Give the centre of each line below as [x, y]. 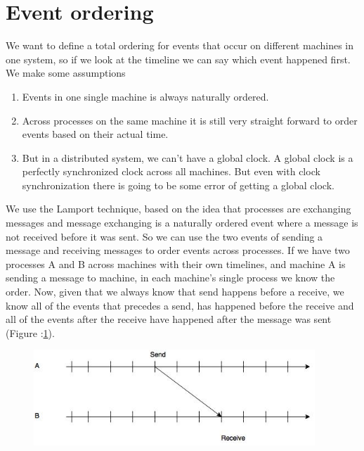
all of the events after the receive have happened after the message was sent [169, 319]
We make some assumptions [66, 73]
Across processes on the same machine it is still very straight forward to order [190, 120]
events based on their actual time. [95, 134]
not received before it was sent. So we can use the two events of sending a [164, 236]
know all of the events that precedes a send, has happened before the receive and [180, 305]
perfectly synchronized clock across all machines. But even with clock [171, 171]
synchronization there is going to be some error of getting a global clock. [178, 185]
